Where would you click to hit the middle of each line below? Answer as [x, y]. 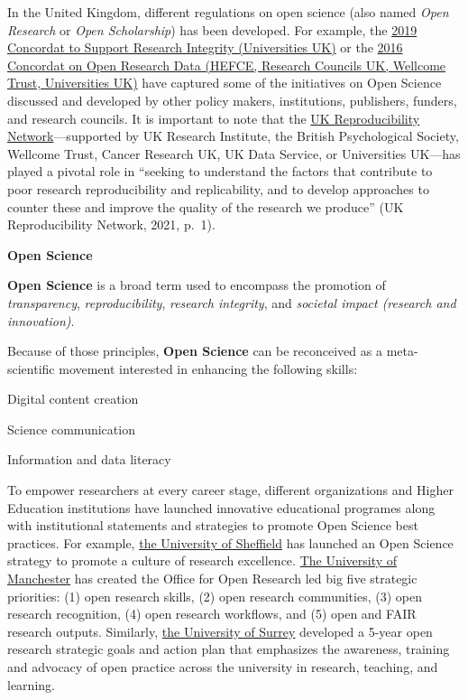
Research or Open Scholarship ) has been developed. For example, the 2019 [212, 29]
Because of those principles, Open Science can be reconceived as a [195, 351]
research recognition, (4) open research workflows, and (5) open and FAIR [212, 614]
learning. [31, 684]
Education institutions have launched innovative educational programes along [221, 507]
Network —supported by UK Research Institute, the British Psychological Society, [233, 136]
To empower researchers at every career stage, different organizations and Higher [230, 490]
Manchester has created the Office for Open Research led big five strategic [212, 579]
